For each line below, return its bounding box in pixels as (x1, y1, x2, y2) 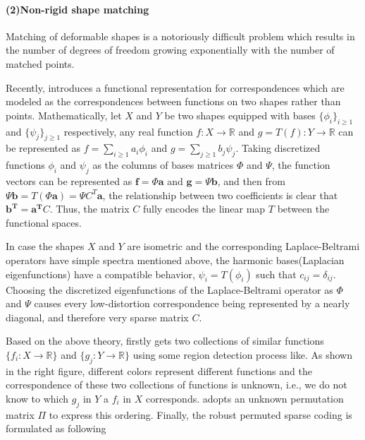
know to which (6, 391, 69, 405)
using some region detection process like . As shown (132, 347, 352, 362)
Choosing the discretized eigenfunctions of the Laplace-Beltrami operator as (6, 282, 333, 297)
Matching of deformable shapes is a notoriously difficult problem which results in (6, 28, 355, 43)
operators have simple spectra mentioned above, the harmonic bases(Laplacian (6, 252, 345, 267)
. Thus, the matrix (49, 201, 130, 216)
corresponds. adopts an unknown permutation (146, 391, 344, 405)
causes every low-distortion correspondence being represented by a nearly (34, 296, 350, 311)
